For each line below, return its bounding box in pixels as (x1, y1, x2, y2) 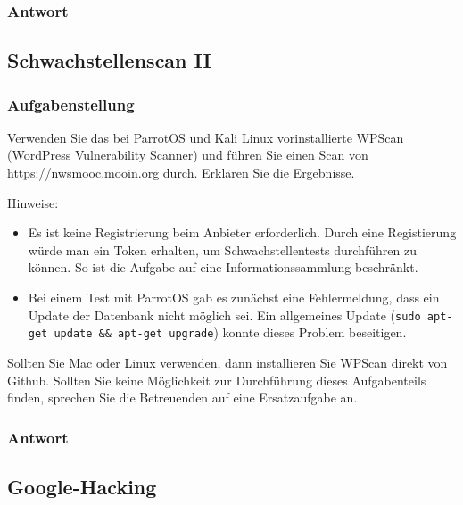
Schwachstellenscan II (7, 46, 211, 74)
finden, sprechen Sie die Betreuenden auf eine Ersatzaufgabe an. (7, 388, 358, 407)
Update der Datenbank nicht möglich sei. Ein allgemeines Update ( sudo (28, 305, 421, 324)
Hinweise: (7, 193, 59, 211)
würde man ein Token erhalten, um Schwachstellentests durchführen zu (28, 240, 417, 259)
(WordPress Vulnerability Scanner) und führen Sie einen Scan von (7, 145, 368, 164)
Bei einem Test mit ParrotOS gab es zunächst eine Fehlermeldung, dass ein (28, 288, 440, 306)
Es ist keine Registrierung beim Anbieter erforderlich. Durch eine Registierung (28, 223, 457, 242)
